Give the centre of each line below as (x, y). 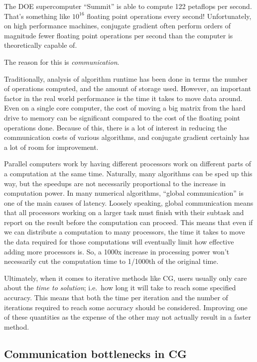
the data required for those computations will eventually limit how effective (119, 242)
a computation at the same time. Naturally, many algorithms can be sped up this (128, 173)
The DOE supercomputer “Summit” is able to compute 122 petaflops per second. (128, 6)
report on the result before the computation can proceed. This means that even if (128, 222)
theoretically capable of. (41, 45)
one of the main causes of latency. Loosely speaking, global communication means (129, 202)
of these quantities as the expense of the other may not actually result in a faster (128, 317)
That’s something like (37, 16)
